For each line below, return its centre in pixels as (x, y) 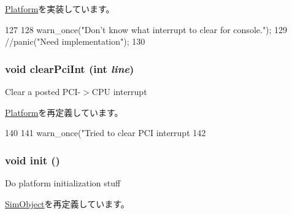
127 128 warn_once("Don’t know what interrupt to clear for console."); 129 (146, 29)
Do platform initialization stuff (63, 183)
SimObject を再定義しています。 (67, 203)
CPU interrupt (119, 91)
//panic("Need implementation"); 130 (75, 41)
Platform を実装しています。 (60, 9)
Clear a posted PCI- (43, 91)
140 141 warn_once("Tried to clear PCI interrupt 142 (106, 133)
